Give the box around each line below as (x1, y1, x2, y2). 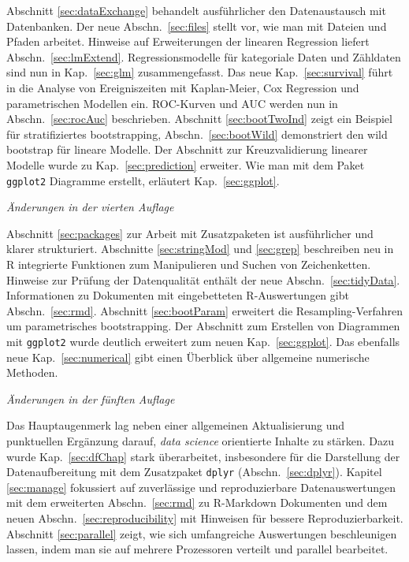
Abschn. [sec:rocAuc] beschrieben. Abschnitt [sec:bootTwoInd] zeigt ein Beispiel (6, 110, 392, 127)
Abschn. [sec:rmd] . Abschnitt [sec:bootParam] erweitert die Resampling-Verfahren (6, 302, 403, 318)
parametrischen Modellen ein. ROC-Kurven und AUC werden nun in (6, 95, 338, 111)
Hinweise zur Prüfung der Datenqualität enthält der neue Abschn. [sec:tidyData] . (6, 271, 400, 288)
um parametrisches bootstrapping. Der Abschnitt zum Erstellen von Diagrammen (6, 318, 400, 334)
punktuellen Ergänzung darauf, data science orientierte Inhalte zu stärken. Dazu (6, 432, 395, 448)
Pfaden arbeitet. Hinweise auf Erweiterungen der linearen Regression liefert (6, 33, 370, 50)
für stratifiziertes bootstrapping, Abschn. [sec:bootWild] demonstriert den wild (6, 125, 388, 142)
